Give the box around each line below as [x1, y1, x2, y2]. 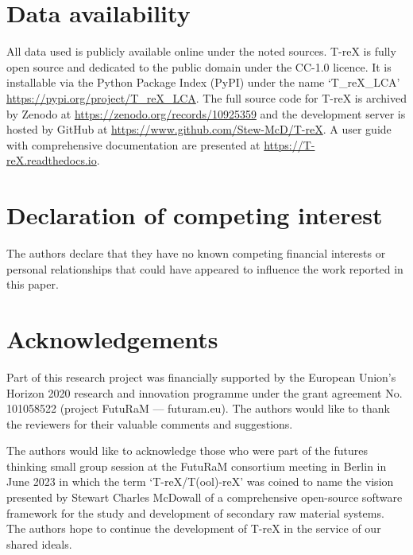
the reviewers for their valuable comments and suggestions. [6, 415, 293, 432]
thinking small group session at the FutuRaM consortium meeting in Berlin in [6, 457, 387, 474]
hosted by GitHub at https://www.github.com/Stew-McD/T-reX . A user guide [6, 121, 392, 138]
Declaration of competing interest [6, 199, 383, 231]
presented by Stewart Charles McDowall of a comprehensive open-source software [6, 489, 403, 506]
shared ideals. [6, 535, 72, 552]
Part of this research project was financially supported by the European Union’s [6, 368, 396, 385]
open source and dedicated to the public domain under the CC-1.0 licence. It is [6, 58, 392, 75]
